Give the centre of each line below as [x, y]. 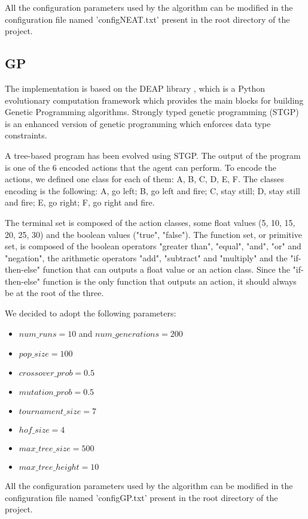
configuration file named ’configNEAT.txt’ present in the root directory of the [147, 19]
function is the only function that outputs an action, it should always [170, 281]
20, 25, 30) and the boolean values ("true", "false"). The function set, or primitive [153, 234]
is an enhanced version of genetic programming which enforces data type [138, 123]
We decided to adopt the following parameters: [91, 313]
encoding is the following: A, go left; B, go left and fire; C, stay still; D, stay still [153, 190]
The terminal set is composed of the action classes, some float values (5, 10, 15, [150, 222]
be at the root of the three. [54, 293]
